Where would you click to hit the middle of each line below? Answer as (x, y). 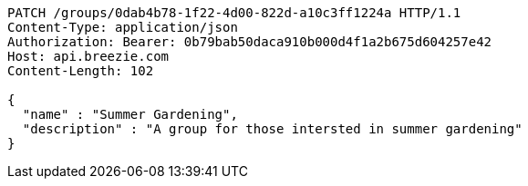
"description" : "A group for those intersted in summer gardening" (272, 129)
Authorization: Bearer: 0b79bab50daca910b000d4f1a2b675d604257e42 (250, 42)
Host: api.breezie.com (88, 56)
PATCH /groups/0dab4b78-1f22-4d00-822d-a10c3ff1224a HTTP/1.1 (234, 13)
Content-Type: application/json (123, 27)
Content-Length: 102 (81, 71)
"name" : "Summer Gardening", (130, 114)
